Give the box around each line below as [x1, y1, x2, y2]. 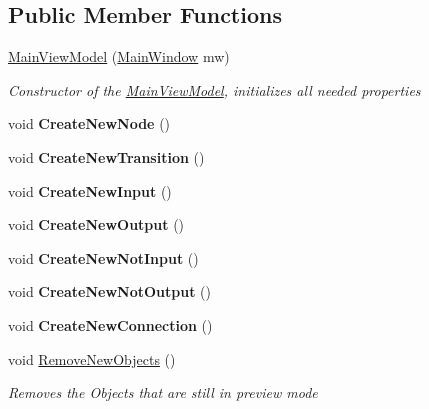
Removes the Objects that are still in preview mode [8, 382, 318, 403]
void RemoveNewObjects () [8, 348, 176, 369]
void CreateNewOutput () [8, 214, 185, 235]
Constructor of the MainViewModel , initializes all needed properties [8, 79, 421, 100]
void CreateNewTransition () [8, 146, 205, 167]
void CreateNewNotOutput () [8, 281, 211, 302]
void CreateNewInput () [8, 180, 172, 201]
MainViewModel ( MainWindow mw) [8, 46, 230, 67]
